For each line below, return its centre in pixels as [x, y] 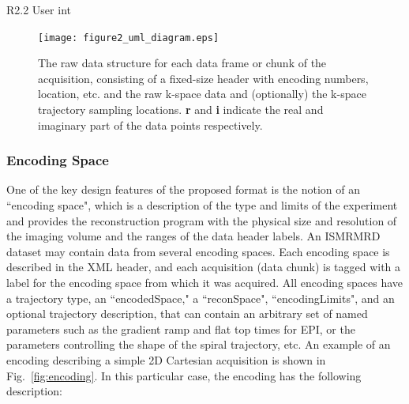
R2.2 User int [39, 9]
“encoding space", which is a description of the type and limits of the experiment [202, 205]
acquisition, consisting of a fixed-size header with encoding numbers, [203, 78]
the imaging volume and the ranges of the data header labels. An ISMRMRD [193, 236]
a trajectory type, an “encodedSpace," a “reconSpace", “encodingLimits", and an [201, 298]
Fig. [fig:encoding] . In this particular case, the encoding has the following [184, 375]
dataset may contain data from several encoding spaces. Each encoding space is [198, 251]
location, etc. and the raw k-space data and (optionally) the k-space [202, 94]
